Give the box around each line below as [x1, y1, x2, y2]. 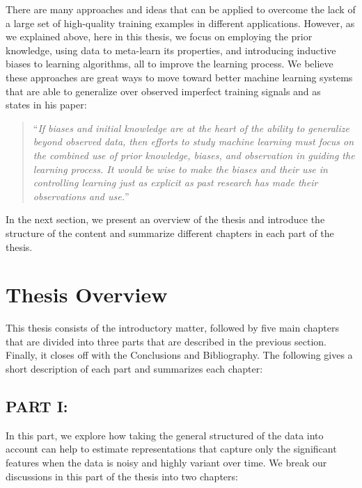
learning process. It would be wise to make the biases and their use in [33, 161, 328, 176]
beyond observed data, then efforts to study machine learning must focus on [33, 134, 354, 149]
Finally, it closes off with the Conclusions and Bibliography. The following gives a [6, 348, 353, 362]
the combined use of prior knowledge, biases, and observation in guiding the [33, 147, 355, 162]
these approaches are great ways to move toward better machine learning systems [6, 70, 353, 84]
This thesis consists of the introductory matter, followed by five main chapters [6, 320, 340, 335]
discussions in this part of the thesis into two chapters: [6, 469, 238, 483]
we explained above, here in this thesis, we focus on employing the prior [6, 29, 313, 44]
